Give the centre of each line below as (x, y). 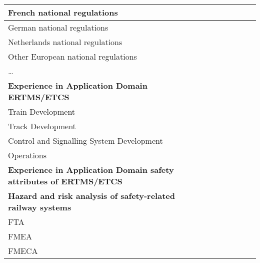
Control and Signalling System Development (85, 141)
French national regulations (63, 12)
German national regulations (58, 27)
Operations (27, 155)
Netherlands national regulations (65, 42)
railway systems (40, 207)
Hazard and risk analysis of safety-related (91, 196)
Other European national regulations (72, 56)
